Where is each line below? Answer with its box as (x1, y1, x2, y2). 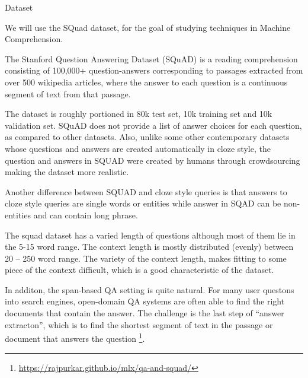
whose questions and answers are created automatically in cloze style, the (5, 142, 271, 154)
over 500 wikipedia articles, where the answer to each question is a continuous (5, 75, 288, 88)
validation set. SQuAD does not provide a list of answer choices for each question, (5, 119, 302, 131)
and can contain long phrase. (33, 208, 138, 221)
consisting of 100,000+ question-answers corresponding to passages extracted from (5, 64, 303, 77)
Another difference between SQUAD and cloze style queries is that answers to (5, 185, 287, 198)
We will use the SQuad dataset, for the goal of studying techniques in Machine (5, 21, 291, 33)
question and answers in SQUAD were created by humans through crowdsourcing (5, 154, 300, 166)
